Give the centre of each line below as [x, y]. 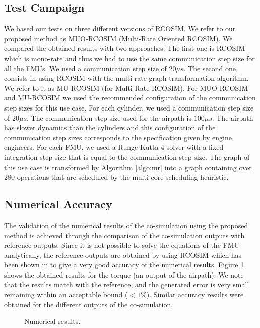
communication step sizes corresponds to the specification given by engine [118, 137]
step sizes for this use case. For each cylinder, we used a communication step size [129, 107]
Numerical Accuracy [58, 204]
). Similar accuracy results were [195, 294]
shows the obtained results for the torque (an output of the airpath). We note [124, 274]
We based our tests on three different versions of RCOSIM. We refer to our [120, 29]
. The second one [210, 68]
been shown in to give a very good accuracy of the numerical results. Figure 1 [124, 265]
